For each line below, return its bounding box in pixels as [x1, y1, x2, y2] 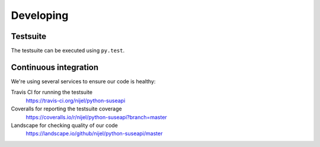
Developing [11, 9, 69, 22]
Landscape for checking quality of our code [11, 122, 119, 129]
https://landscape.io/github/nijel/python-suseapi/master [25, 130, 163, 137]
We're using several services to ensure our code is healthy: [11, 77, 156, 85]
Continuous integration [11, 62, 99, 72]
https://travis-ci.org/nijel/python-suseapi [25, 97, 126, 104]
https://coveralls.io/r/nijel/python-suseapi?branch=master [25, 113, 167, 120]
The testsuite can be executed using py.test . [11, 47, 124, 54]
